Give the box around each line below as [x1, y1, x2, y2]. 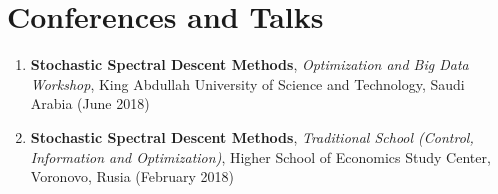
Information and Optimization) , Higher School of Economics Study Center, [30, 146, 491, 167]
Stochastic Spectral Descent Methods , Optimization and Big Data [30, 54, 469, 75]
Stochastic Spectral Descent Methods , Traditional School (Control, [30, 126, 474, 147]
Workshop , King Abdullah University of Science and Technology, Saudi [30, 73, 465, 94]
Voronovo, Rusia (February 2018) [30, 166, 235, 187]
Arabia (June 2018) [30, 93, 150, 114]
